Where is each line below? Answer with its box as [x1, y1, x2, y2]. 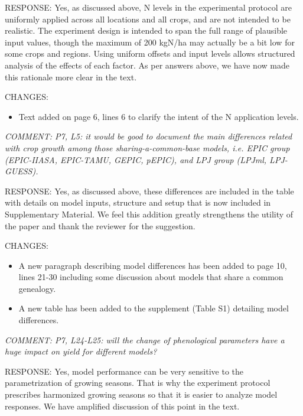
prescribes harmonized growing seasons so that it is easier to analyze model [5, 388, 278, 401]
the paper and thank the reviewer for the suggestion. [5, 219, 196, 232]
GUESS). [5, 165, 38, 177]
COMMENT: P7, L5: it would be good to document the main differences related [5, 130, 292, 142]
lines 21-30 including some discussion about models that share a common [18, 271, 284, 283]
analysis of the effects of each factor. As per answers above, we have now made [5, 58, 289, 71]
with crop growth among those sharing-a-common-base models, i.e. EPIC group [5, 141, 290, 154]
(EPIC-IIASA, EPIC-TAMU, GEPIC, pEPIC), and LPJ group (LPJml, [5, 153, 267, 165]
